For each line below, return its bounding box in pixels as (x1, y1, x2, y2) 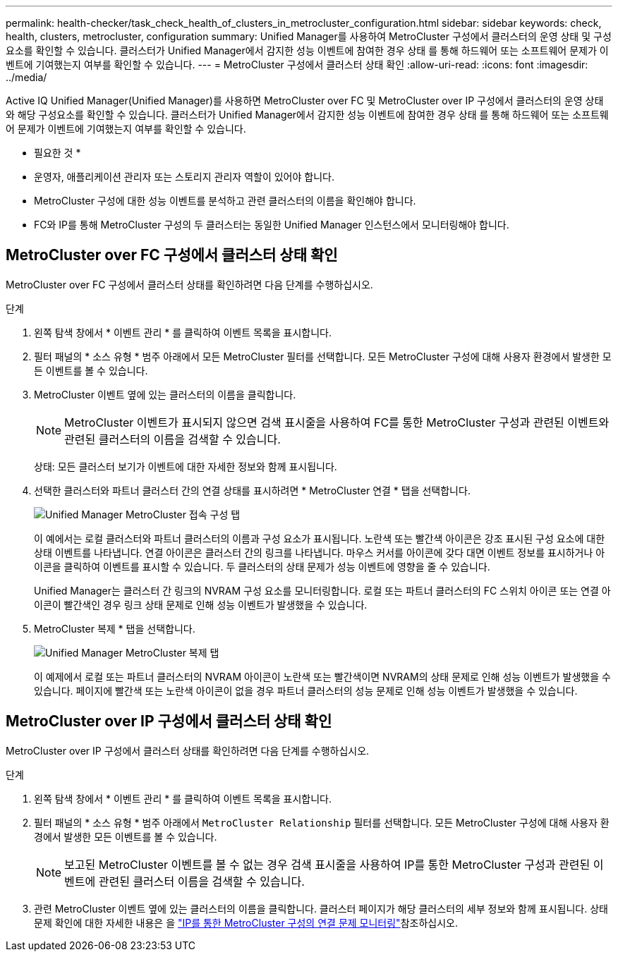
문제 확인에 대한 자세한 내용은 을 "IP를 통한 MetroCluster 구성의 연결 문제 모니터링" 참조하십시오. (34, 916, 458, 929)
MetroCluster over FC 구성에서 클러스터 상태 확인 (6, 246, 338, 264)
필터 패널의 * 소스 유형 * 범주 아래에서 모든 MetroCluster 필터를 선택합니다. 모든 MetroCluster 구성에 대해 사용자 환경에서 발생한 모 (34, 350, 612, 362)
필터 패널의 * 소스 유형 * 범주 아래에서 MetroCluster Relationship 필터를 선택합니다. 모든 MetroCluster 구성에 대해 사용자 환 (34, 816, 610, 829)
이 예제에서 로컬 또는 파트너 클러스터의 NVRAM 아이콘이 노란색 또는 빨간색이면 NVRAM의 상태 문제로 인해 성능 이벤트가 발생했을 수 (34, 670, 611, 683)
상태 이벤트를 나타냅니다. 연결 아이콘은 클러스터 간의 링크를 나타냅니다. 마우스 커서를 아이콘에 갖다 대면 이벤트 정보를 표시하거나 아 (34, 546, 605, 559)
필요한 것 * (34, 147, 81, 159)
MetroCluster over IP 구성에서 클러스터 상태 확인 (6, 712, 332, 731)
